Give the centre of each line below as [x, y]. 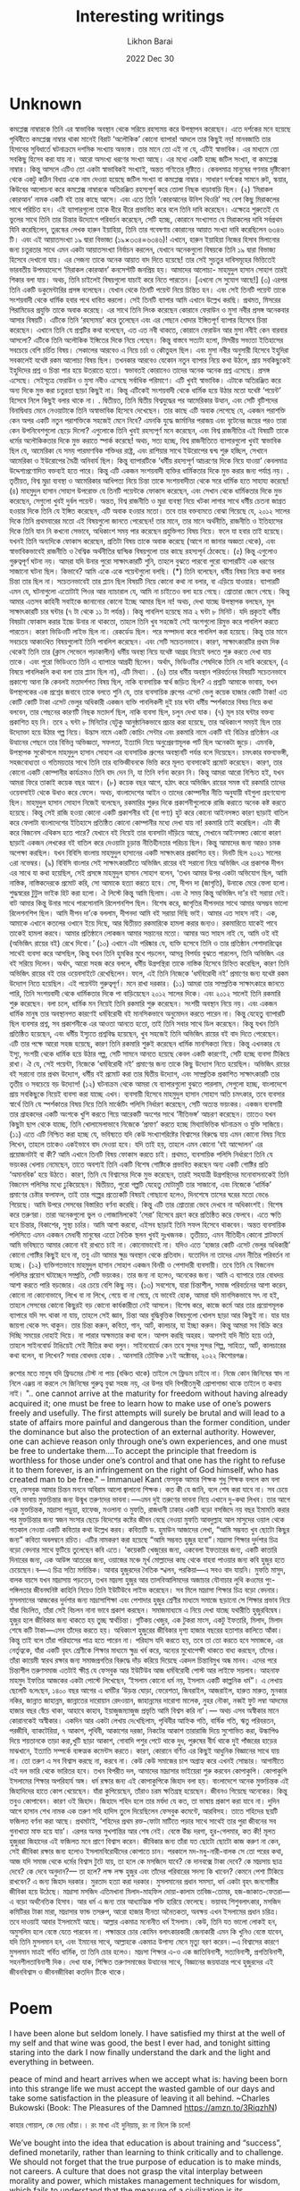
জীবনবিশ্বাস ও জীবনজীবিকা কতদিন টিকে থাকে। [68, 1971]
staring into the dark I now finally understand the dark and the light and [140, 2052]
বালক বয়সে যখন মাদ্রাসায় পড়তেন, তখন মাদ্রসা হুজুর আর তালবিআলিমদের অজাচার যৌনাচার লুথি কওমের [136, 1580]
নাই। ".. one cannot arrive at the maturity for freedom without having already [149, 1393]
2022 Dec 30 [150, 58]
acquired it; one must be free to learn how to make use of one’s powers [140, 1403]
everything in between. [52, 2061]
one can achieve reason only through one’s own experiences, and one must [148, 1441]
